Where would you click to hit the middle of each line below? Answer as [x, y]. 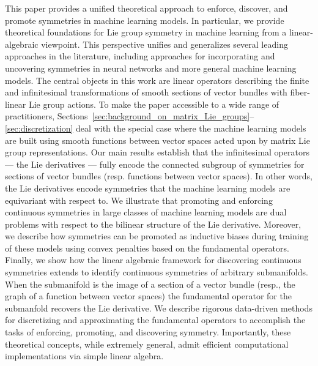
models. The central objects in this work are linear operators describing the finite [157, 80]
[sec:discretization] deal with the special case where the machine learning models [156, 128]
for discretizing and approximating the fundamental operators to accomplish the [155, 320]
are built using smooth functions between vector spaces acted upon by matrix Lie [157, 140]
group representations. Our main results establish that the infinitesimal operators [157, 152]
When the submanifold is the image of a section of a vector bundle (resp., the [150, 284]
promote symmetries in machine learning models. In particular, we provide [145, 20]
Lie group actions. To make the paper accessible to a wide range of [154, 104]
